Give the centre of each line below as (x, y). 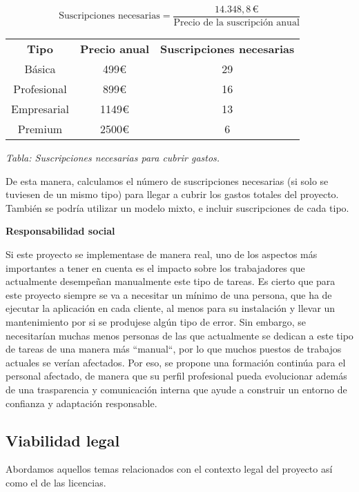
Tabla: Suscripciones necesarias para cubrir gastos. (113, 158)
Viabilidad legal (63, 440)
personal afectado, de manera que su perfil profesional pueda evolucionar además (176, 376)
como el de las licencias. (56, 482)
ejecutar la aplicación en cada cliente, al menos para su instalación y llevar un (171, 308)
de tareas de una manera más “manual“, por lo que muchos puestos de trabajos (174, 349)
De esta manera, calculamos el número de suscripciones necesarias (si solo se (167, 180)
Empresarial (40, 109)
